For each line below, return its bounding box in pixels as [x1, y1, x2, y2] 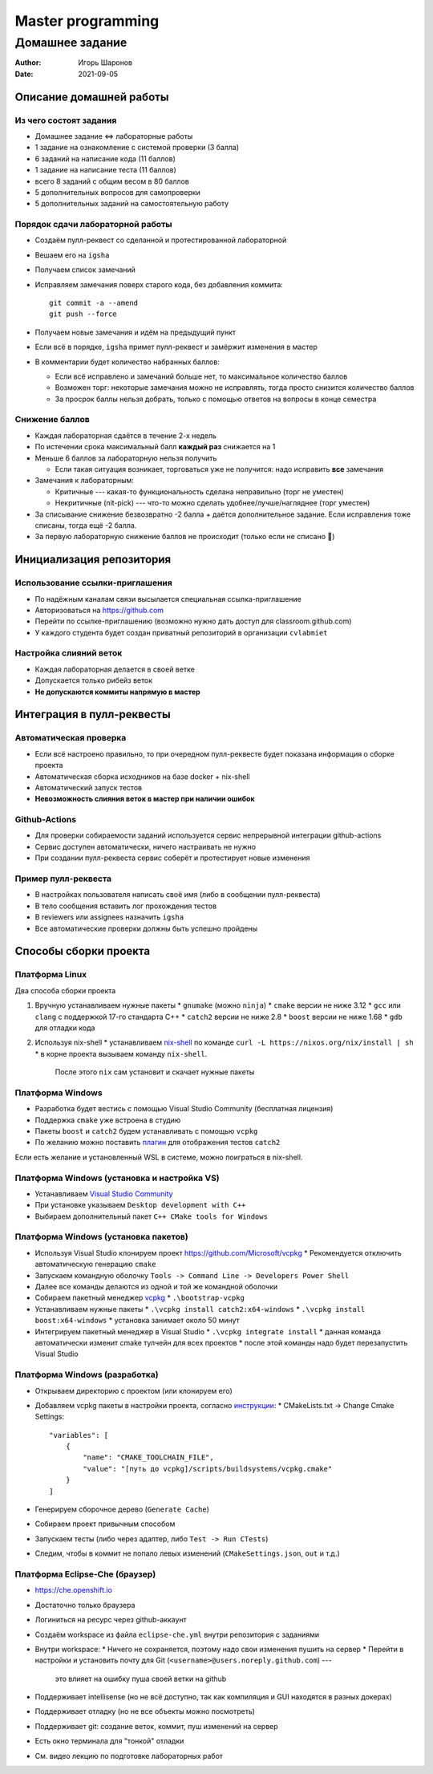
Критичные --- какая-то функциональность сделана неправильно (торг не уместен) [55, 486, 344, 497]
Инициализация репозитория [14, 553, 172, 566]
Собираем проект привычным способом [34, 1519, 176, 1528]
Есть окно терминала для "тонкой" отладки [34, 1736, 184, 1746]
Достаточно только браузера [34, 1600, 136, 1610]
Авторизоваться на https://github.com [34, 605, 164, 615]
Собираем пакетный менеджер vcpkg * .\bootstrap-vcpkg [34, 1293, 245, 1303]
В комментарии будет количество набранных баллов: [34, 357, 220, 367]
